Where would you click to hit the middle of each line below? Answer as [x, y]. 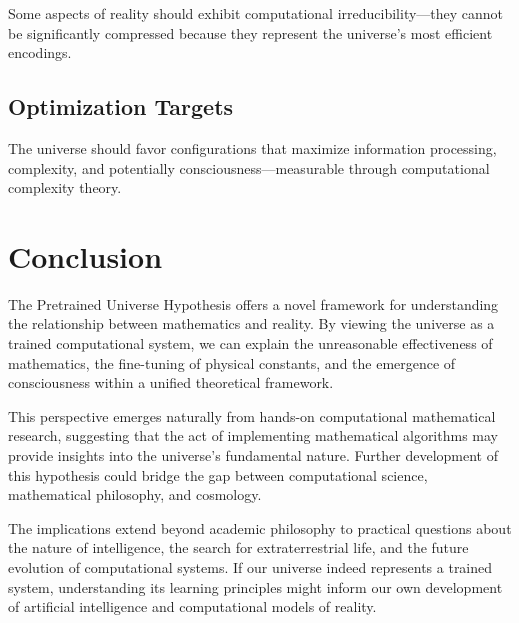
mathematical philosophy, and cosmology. [135, 494]
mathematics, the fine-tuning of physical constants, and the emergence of [232, 362]
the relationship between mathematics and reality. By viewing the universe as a [251, 323]
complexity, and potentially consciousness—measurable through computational [249, 167]
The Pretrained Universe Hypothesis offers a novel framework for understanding [253, 303]
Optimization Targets [121, 106]
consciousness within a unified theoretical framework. [171, 382]
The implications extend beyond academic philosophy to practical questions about [260, 527]
